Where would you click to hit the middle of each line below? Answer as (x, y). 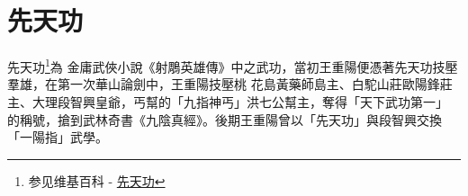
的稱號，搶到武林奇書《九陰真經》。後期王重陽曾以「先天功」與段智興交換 (225, 119)
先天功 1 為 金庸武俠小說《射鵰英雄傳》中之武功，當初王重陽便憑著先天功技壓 (233, 65)
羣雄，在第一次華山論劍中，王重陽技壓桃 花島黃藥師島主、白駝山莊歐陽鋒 (224, 84)
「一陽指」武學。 (58, 137)
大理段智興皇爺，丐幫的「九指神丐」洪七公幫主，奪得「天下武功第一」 (240, 101)
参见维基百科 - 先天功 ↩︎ (97, 180)
